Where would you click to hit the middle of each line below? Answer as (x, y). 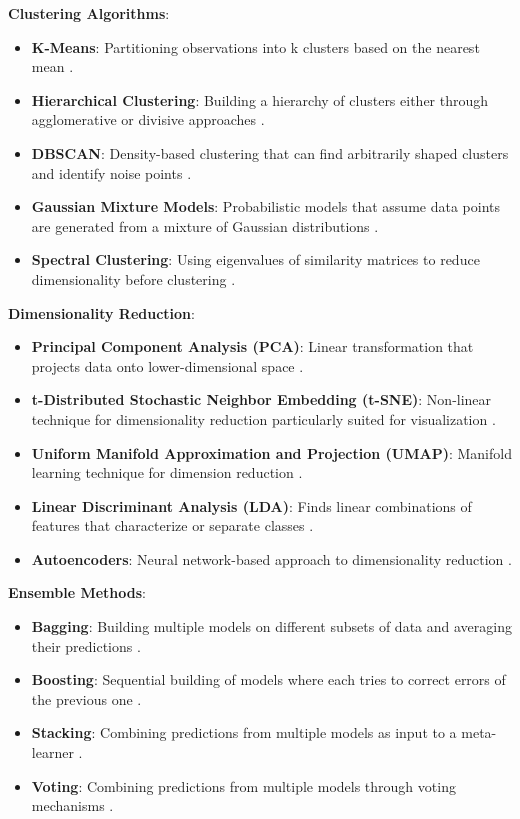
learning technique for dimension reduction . (167, 472)
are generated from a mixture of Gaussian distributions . (205, 225)
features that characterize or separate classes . (172, 525)
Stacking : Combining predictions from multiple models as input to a (244, 732)
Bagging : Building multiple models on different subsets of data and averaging (271, 626)
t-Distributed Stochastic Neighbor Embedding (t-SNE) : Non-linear (261, 399)
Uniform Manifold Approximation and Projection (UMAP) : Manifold (271, 452)
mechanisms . (72, 805)
